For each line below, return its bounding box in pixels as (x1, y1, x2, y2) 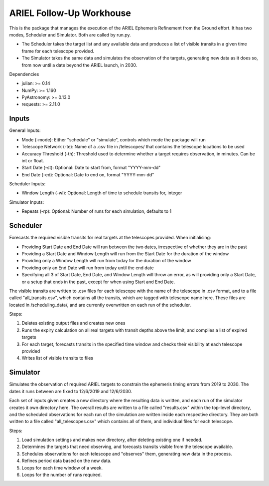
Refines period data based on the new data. (21, 458, 112, 464)
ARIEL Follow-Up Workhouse (9, 7, 132, 18)
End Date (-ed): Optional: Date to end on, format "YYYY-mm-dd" (21, 171, 154, 177)
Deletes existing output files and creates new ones (21, 320, 126, 326)
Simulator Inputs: (9, 199, 44, 205)
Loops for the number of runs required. (21, 472, 102, 478)
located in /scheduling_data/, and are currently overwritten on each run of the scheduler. (9, 302, 191, 308)
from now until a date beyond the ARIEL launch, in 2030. (21, 62, 137, 68)
